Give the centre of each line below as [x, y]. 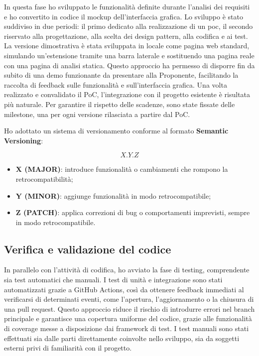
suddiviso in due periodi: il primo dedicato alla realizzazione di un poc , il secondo [129, 26]
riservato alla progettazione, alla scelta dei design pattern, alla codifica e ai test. [126, 36]
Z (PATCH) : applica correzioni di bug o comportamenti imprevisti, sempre [133, 212]
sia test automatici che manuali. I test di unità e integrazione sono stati [113, 280]
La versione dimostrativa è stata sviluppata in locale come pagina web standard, [127, 46]
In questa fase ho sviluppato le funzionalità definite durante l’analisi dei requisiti [127, 6]
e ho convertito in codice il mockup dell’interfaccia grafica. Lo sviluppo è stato [124, 16]
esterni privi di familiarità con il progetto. [68, 348]
